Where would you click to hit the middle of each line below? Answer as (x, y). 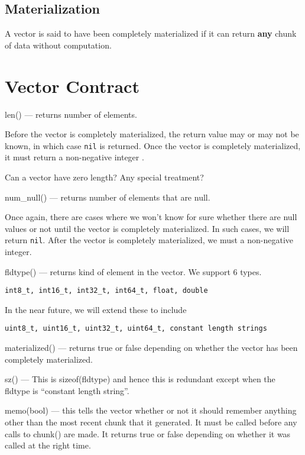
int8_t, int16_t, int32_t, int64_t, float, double (106, 291)
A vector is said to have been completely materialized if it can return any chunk (151, 33)
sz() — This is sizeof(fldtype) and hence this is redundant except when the (140, 379)
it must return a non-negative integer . (74, 157)
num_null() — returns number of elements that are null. (108, 197)
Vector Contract (72, 85)
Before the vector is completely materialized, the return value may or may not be (152, 134)
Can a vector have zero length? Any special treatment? (104, 177)
